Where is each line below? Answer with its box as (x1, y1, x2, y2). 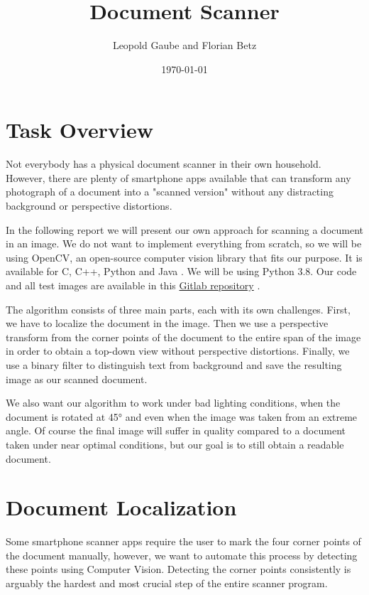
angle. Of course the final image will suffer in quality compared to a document (6, 423, 346, 438)
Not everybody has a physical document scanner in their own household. (6, 156, 321, 171)
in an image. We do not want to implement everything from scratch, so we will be (6, 236, 362, 251)
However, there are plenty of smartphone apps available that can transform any (6, 170, 351, 185)
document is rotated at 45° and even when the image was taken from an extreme (6, 409, 358, 424)
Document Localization (6, 493, 237, 522)
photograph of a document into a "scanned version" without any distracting (6, 184, 334, 199)
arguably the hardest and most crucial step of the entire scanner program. (6, 576, 328, 591)
